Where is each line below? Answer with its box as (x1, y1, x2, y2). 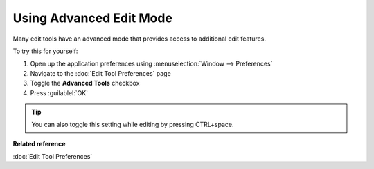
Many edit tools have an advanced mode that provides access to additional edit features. (12, 34, 267, 43)
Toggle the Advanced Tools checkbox (30, 79, 140, 88)
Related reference (12, 139, 66, 148)
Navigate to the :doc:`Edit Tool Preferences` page (30, 69, 171, 77)
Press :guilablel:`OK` (30, 88, 89, 97)
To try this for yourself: (12, 47, 78, 55)
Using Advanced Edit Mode (12, 10, 173, 26)
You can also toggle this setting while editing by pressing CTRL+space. (31, 121, 234, 129)
